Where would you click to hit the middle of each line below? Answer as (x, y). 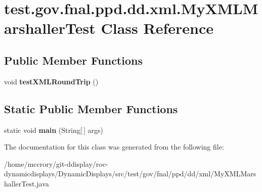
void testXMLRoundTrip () (51, 81)
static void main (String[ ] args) (54, 130)
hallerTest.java (27, 183)
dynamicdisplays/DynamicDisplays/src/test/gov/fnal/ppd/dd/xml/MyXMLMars (130, 174)
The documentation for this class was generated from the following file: (114, 147)
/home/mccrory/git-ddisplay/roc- (56, 163)
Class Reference (157, 28)
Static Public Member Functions (91, 108)
